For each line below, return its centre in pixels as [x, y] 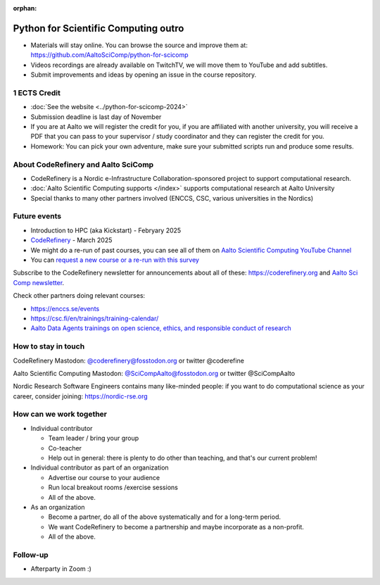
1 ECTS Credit [37, 93]
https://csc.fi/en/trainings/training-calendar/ [95, 318]
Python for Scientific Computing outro [99, 28]
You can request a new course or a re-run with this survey [115, 260]
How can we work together [60, 414]
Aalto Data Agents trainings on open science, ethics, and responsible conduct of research [161, 328]
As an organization [58, 507]
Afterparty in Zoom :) [61, 569]
